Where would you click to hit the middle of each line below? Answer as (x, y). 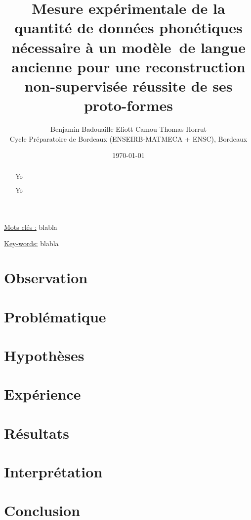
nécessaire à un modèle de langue (128, 47)
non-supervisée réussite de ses (128, 85)
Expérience (42, 394)
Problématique (55, 316)
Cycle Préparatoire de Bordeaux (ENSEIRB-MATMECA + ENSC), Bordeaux (128, 138)
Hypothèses (44, 355)
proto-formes (128, 105)
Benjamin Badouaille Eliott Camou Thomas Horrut (128, 129)
